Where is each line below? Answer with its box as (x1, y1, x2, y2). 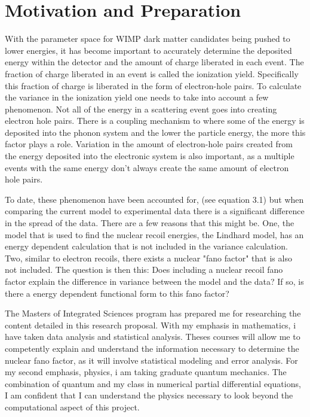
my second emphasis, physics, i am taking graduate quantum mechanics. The (5, 366, 287, 378)
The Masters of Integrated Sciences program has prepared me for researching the (5, 307, 301, 319)
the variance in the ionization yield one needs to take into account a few (5, 91, 269, 104)
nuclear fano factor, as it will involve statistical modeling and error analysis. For (5, 354, 298, 366)
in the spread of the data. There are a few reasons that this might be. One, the (5, 217, 294, 229)
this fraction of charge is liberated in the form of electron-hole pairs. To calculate (5, 79, 302, 92)
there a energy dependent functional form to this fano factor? (5, 287, 229, 299)
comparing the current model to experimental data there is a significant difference (5, 205, 305, 217)
